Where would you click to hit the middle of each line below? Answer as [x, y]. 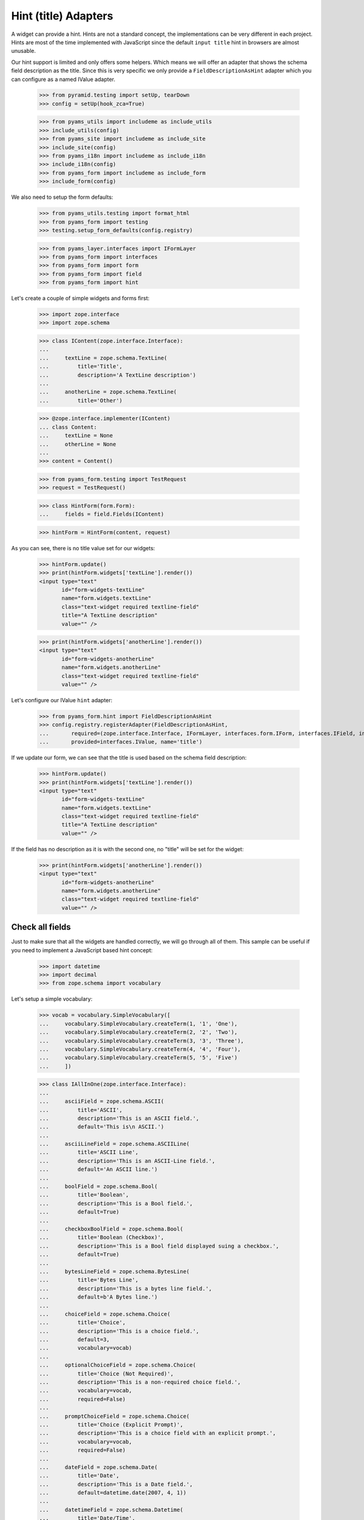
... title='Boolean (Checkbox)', [102, 1238]
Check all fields [41, 927]
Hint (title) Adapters [62, 16]
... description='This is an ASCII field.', [119, 1118]
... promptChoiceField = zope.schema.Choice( [114, 1416]
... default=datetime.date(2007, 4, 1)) [113, 1493]
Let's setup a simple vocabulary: [52, 999]
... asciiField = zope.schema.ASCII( [102, 1101]
